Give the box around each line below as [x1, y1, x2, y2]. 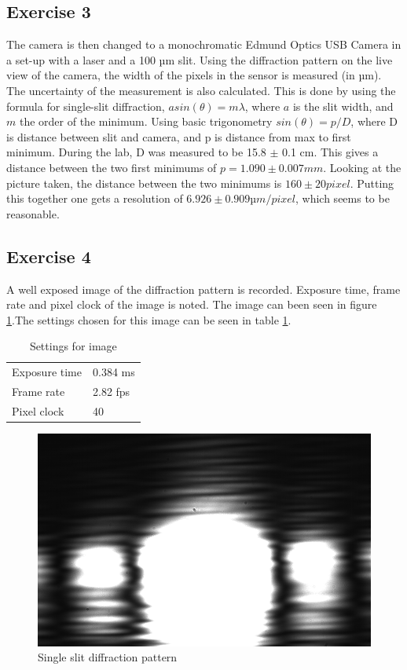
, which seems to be [295, 190, 390, 207]
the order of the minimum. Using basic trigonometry [19, 113, 273, 130]
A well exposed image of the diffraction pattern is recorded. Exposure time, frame [6, 280, 401, 297]
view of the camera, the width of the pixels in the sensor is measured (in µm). [6, 67, 382, 83]
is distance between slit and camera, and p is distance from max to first [6, 128, 351, 145]
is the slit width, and [292, 97, 394, 114]
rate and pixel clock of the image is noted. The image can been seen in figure [6, 296, 377, 313]
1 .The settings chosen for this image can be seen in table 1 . [6, 311, 291, 328]
